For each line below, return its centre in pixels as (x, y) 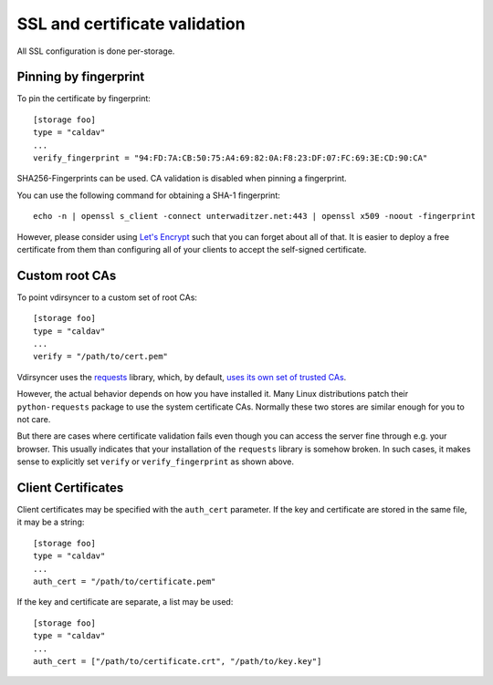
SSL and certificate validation (131, 24)
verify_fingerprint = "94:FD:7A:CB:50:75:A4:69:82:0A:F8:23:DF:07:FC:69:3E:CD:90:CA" (231, 158)
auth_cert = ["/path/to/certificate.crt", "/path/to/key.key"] (178, 661)
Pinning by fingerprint (81, 77)
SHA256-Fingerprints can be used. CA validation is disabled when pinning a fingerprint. (182, 179)
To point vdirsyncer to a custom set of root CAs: (107, 297)
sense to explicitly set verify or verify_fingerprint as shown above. (156, 462)
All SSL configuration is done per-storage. (96, 51)
